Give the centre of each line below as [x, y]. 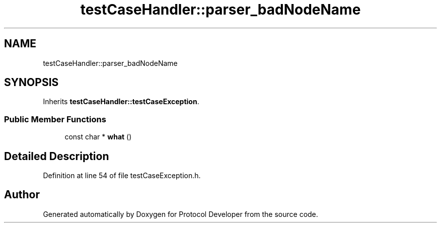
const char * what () [98, 137]
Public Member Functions [55, 119]
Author [22, 195]
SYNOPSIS [31, 83]
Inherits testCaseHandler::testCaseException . [121, 102]
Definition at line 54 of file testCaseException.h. [122, 176]
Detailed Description [57, 156]
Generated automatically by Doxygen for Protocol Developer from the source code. [180, 214]
